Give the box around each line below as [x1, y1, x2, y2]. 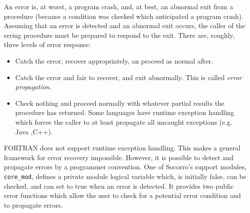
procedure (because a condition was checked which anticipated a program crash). [4, 11, 244, 21]
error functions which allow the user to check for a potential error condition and [4, 190, 241, 200]
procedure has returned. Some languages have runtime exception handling [15, 107, 235, 117]
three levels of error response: [4, 39, 91, 49]
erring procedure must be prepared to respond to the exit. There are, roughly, [4, 30, 235, 40]
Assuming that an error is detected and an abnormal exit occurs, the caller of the [4, 20, 246, 31]
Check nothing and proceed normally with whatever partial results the [15, 98, 224, 108]
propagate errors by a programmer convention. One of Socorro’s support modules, [4, 162, 247, 172]
